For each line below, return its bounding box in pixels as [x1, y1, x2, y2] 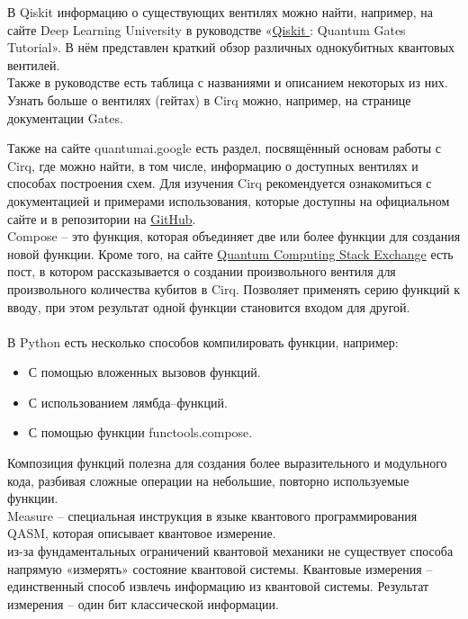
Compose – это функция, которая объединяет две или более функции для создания [7, 227, 461, 246]
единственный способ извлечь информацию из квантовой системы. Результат [7, 577, 429, 596]
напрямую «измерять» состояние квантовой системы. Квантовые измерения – [7, 559, 433, 578]
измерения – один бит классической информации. [7, 594, 279, 613]
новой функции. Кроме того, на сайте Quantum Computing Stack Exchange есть [7, 244, 454, 263]
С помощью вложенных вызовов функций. [28, 363, 261, 381]
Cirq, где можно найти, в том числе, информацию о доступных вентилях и [7, 156, 418, 175]
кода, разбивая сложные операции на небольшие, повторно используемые [7, 471, 409, 489]
